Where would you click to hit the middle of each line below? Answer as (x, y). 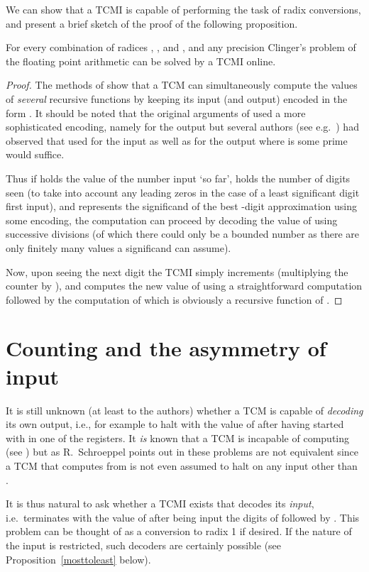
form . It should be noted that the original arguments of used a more (156, 112)
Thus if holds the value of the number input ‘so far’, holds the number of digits (178, 178)
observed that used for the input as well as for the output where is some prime (177, 140)
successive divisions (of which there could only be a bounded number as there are (182, 234)
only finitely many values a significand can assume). (119, 247)
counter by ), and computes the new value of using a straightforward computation (184, 286)
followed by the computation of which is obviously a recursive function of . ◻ (174, 299)
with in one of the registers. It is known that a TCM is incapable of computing (178, 438)
